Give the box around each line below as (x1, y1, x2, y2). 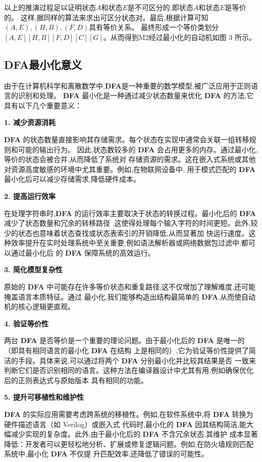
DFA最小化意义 (4, 56, 82, 72)
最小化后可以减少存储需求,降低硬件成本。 (4, 174, 140, 184)
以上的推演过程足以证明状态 (4, 2, 96, 12)
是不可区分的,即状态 (127, 2, 193, 12)
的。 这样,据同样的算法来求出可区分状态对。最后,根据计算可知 (4, 12, 208, 22)
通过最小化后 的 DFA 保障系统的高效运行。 (11, 247, 155, 258)
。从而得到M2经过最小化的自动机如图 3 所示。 (103, 31, 256, 42)
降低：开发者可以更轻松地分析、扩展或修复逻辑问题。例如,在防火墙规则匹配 (4, 438, 253, 449)
